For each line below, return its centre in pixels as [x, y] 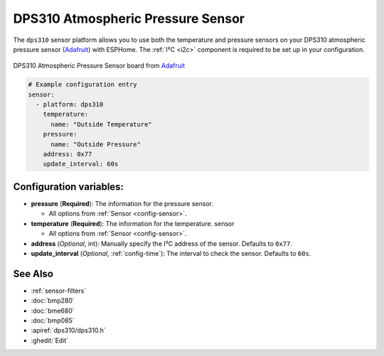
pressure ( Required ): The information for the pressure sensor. [122, 203]
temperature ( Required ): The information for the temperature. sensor [133, 223]
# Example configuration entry [83, 85]
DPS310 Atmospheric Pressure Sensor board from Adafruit [99, 66]
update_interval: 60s [81, 164]
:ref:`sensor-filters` [59, 291]
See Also [33, 274]
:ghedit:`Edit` [50, 340]
